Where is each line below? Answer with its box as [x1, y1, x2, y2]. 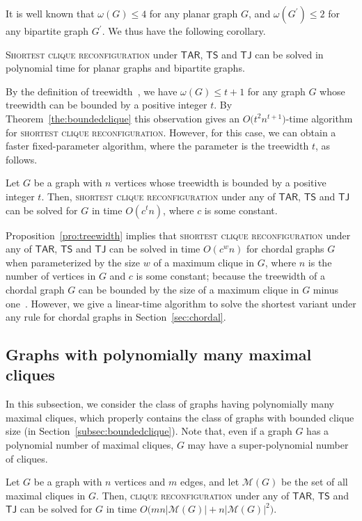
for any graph [247, 83, 306, 98]
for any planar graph [149, 6, 238, 20]
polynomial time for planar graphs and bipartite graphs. [6, 61, 245, 75]
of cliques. [6, 451, 48, 465]
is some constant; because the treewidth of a [136, 268, 325, 283]
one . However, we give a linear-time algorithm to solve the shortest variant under [6, 296, 356, 310]
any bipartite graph [6, 24, 89, 38]
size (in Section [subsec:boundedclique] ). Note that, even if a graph [6, 424, 292, 438]
